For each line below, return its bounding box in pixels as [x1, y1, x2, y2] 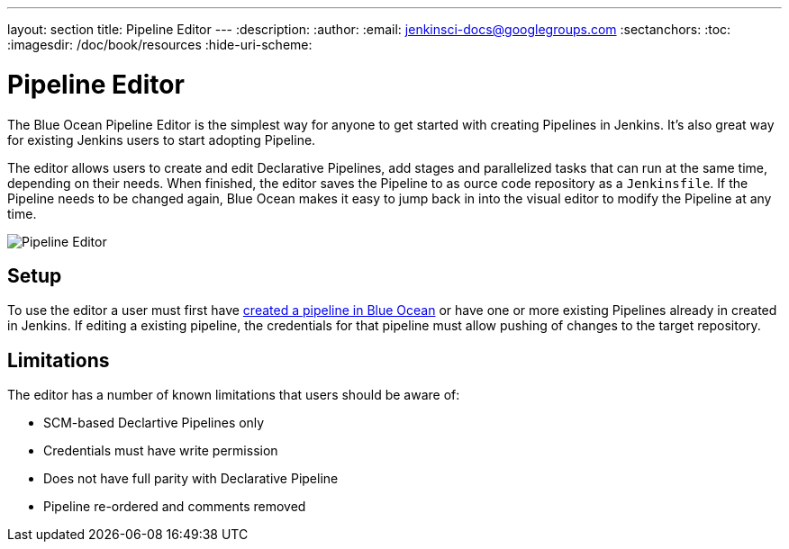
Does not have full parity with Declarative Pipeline [43, 471, 339, 487]
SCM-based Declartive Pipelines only [43, 415, 265, 431]
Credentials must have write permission [43, 443, 278, 459]
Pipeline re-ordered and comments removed [43, 499, 306, 515]
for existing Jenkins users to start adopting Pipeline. [7, 131, 316, 148]
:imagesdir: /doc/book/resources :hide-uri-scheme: [7, 37, 313, 52]
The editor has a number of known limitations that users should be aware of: [7, 387, 460, 403]
